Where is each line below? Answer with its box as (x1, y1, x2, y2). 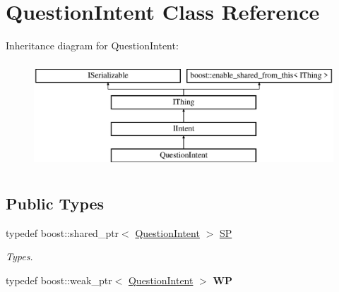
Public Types (6, 192, 105, 214)
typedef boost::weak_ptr (6, 272, 112, 287)
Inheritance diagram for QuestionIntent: (6, 38, 179, 53)
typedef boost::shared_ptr (6, 225, 119, 240)
